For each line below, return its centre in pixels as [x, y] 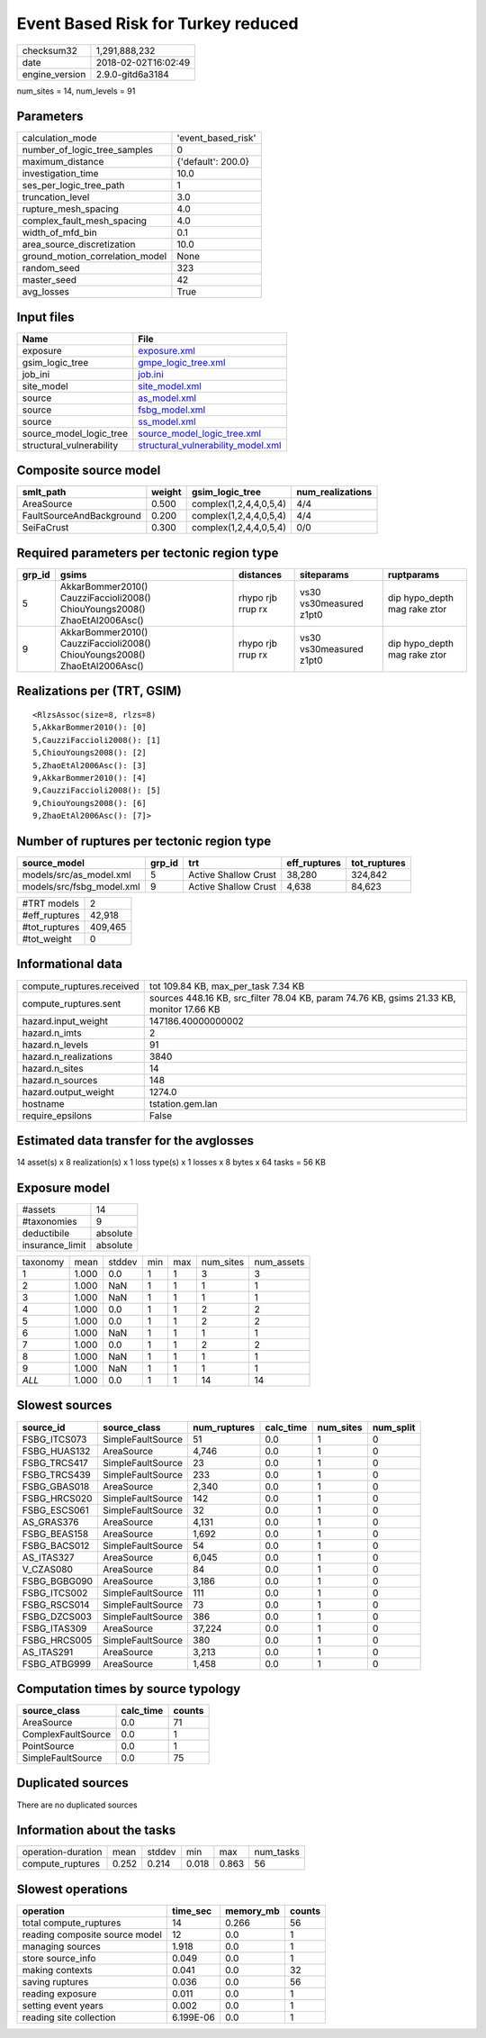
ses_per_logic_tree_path [73, 186]
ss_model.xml [167, 421]
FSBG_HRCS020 [57, 1498]
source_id [44, 1427]
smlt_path [44, 493]
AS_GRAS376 [50, 1522]
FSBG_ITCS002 [55, 1592]
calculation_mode [60, 138]
